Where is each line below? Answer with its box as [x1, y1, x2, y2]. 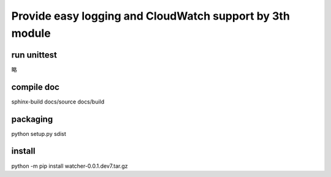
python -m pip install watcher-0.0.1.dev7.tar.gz [11, 162, 128, 170]
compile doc [11, 81, 59, 92]
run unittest [11, 50, 58, 60]
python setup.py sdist [11, 130, 67, 137]
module [11, 26, 51, 40]
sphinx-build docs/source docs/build [11, 98, 105, 105]
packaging [11, 114, 53, 124]
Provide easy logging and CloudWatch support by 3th [11, 9, 291, 23]
